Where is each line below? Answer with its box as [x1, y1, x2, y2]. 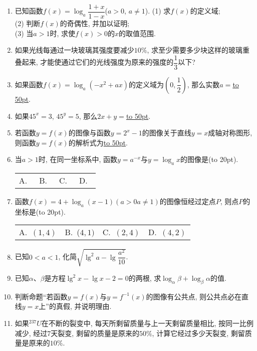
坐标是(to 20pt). [15, 206, 66, 217]
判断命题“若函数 [15, 291, 68, 301]
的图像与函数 [68, 127, 111, 138]
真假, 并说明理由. [56, 301, 112, 311]
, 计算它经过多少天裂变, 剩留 [152, 327, 245, 338]
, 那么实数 [187, 79, 220, 89]
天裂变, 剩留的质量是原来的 [51, 327, 139, 338]
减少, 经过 [15, 327, 48, 338]
